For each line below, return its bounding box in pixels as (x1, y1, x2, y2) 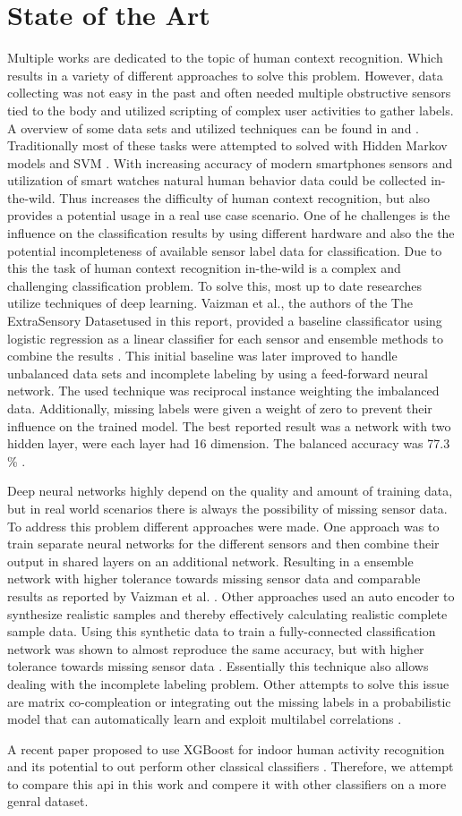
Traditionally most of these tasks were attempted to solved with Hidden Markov (7, 136, 448, 155)
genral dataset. (7, 792, 89, 811)
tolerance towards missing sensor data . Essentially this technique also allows (7, 657, 429, 676)
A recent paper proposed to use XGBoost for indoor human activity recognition (7, 739, 445, 758)
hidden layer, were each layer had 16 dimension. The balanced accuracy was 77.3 (7, 434, 450, 453)
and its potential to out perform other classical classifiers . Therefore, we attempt (7, 757, 454, 776)
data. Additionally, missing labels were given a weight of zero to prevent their (7, 399, 432, 417)
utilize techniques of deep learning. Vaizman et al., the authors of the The (7, 293, 413, 312)
